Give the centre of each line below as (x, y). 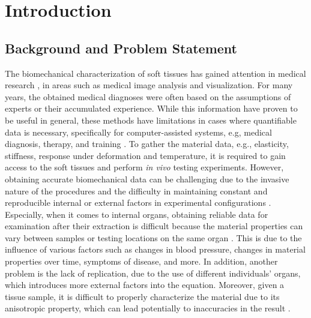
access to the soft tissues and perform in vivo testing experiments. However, (144, 167)
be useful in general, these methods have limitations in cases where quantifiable (151, 120)
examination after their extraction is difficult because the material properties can (154, 226)
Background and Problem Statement (121, 48)
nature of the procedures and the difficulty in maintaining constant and (136, 190)
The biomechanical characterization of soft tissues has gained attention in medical (155, 73)
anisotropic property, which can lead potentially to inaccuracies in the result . (148, 308)
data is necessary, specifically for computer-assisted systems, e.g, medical (138, 132)
